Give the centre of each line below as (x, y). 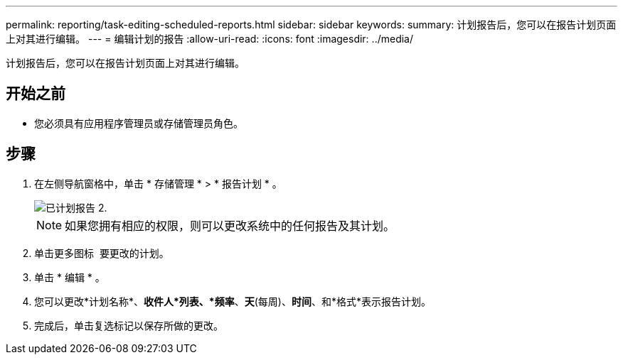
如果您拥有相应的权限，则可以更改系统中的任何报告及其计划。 (230, 225)
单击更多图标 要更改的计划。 (102, 253)
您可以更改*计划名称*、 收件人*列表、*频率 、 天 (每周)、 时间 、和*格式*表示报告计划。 (233, 301)
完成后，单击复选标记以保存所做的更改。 (129, 325)
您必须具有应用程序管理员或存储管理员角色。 (139, 123)
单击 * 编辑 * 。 (70, 277)
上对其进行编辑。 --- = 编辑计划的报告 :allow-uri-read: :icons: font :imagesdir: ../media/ (210, 39)
